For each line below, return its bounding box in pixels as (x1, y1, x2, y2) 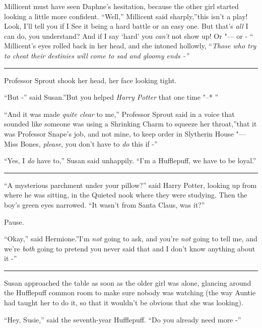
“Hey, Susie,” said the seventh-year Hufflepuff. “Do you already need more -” (4, 314, 241, 324)
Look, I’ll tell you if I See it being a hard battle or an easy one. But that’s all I (4, 21, 248, 31)
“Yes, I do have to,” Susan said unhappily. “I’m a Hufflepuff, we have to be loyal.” (4, 155, 256, 166)
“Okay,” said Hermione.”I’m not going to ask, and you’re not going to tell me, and (4, 233, 257, 244)
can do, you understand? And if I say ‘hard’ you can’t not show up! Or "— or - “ (4, 30, 253, 41)
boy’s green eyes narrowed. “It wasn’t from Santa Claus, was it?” (4, 199, 205, 210)
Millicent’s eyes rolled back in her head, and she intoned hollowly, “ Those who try (4, 40, 256, 51)
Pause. (4, 216, 24, 227)
